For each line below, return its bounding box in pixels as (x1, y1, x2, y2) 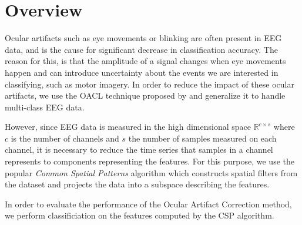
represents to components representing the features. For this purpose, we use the (5, 155, 294, 167)
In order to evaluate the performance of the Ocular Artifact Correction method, (5, 197, 292, 210)
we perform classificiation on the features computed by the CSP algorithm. (5, 209, 274, 221)
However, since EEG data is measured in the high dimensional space (5, 120, 251, 133)
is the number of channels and (11, 132, 119, 144)
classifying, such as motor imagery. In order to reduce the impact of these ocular (5, 78, 294, 90)
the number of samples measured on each (128, 132, 277, 144)
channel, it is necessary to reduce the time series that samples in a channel (5, 143, 273, 156)
